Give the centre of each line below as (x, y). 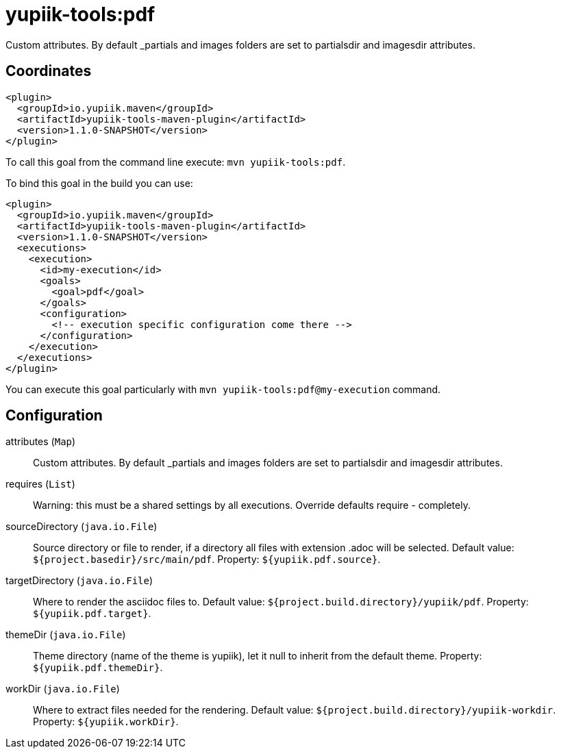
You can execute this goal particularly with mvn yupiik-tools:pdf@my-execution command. (223, 389)
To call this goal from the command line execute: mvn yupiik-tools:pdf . (176, 162)
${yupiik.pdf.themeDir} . (98, 668)
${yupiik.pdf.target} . (92, 614)
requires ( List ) (40, 484)
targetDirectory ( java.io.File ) (79, 581)
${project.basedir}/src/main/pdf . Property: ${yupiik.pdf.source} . (207, 560)
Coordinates (49, 71)
